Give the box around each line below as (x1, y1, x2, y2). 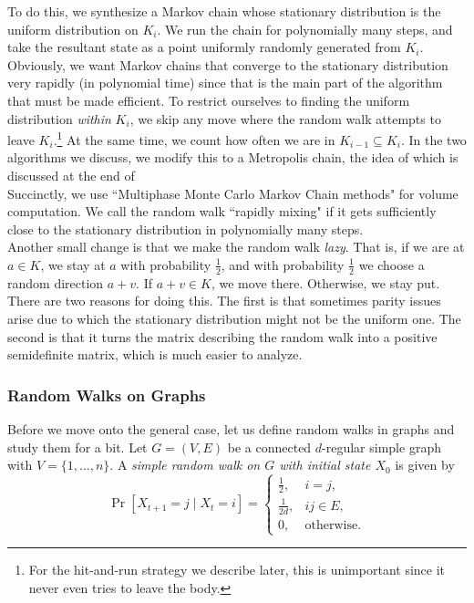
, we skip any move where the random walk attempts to (129, 109, 441, 128)
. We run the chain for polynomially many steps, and (157, 19, 453, 38)
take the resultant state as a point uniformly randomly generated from (7, 37, 401, 57)
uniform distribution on (7, 19, 139, 38)
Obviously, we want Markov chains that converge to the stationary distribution (7, 55, 448, 74)
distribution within (7, 109, 111, 128)
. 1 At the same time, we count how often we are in (53, 128, 335, 149)
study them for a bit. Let (7, 437, 148, 456)
